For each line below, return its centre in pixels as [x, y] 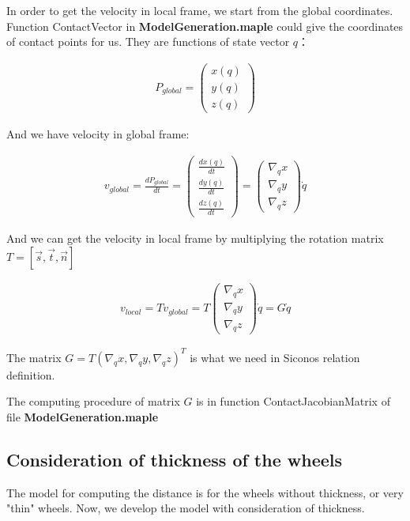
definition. [31, 374]
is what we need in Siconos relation [275, 357]
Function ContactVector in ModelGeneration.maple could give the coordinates [205, 26]
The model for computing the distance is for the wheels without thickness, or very [205, 492]
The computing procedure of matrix [93, 401]
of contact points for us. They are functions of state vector [148, 42]
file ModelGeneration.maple [83, 417]
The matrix [34, 357]
